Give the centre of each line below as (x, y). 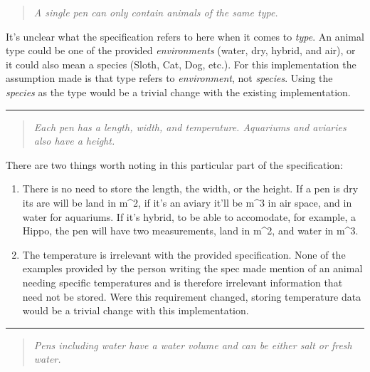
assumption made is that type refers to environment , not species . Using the (169, 78)
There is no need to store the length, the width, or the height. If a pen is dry (190, 188)
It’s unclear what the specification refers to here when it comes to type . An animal (185, 36)
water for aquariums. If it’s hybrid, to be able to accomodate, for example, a (189, 216)
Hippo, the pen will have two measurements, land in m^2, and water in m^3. (190, 231)
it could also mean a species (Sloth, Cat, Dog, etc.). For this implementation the (181, 64)
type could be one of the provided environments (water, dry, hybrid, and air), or (181, 50)
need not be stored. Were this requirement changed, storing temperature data (192, 296)
